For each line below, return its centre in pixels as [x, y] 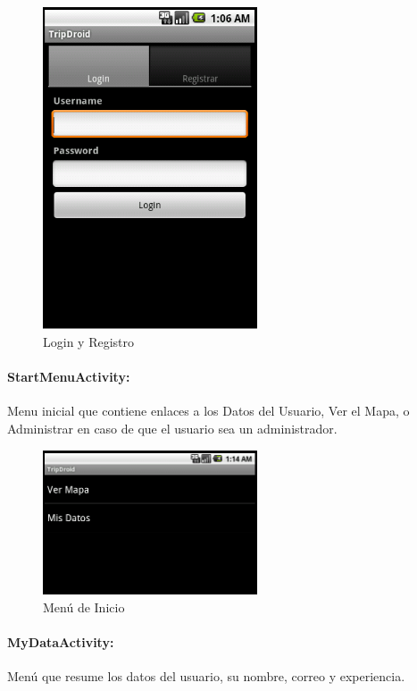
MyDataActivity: [61, 641]
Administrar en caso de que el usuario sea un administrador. [172, 428]
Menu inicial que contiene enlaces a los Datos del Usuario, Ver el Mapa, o [208, 411]
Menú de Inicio [84, 607]
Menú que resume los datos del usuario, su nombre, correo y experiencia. [206, 675]
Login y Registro [89, 341]
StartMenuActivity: [69, 377]
